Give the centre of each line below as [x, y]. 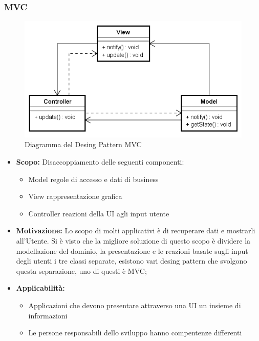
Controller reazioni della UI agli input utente [99, 213]
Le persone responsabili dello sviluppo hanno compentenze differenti [135, 333]
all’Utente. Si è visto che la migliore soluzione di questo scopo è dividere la [133, 241]
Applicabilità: [40, 288]
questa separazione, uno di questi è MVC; [81, 270]
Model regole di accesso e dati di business [93, 179]
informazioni [48, 315]
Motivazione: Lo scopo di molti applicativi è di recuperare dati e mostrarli [136, 230]
